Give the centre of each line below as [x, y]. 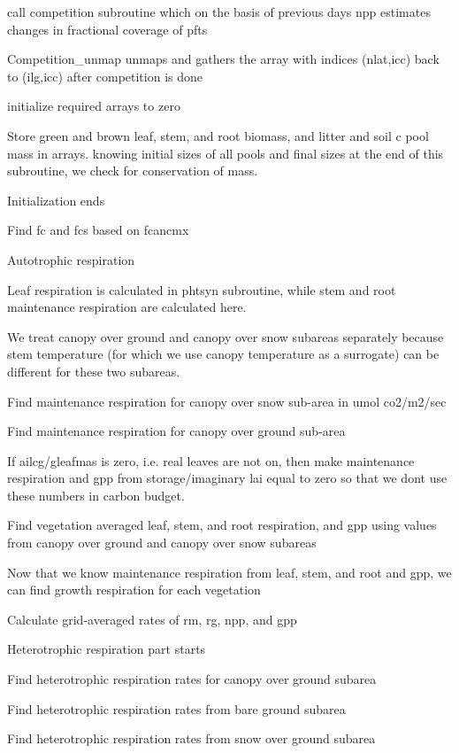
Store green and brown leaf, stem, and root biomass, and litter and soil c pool [218, 135]
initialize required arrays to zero [94, 106]
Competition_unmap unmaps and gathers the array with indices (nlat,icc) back [223, 59]
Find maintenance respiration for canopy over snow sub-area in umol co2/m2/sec [227, 401]
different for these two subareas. [94, 371]
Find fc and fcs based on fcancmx [98, 230]
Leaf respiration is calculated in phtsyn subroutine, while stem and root [202, 289]
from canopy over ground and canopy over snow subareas [162, 543]
